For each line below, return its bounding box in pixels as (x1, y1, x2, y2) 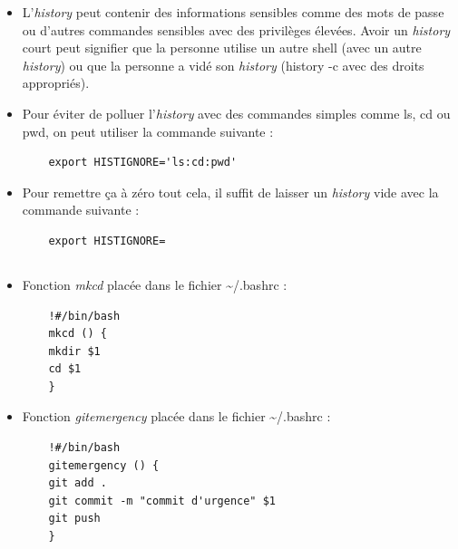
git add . (48, 477, 107, 490)
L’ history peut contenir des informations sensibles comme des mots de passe (22, 3, 444, 21)
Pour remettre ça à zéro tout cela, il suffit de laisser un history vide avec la (22, 182, 439, 201)
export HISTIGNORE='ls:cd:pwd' (48, 156, 238, 169)
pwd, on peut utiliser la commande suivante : (22, 121, 274, 140)
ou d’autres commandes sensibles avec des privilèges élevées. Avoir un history (22, 20, 451, 39)
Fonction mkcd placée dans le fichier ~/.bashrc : (22, 274, 287, 294)
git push (48, 512, 101, 525)
